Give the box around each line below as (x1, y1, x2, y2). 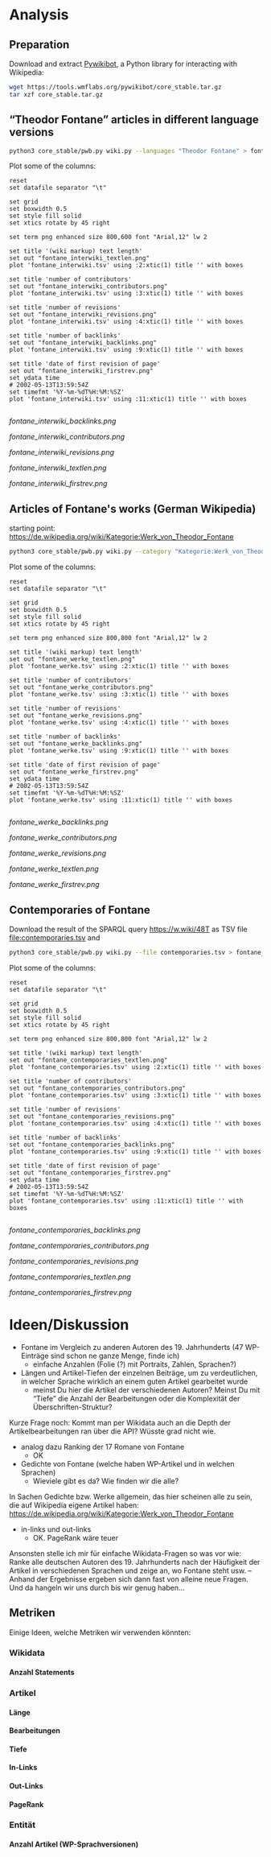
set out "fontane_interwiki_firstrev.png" (9, 367, 154, 375)
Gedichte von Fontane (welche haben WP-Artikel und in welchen (20, 1459, 236, 1468)
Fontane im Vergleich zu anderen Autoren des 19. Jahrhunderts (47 (20, 1342, 244, 1351)
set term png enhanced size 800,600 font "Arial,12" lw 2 (9, 233, 207, 241)
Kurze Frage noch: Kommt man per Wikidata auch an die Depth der (9, 1418, 232, 1427)
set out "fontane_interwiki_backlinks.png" (9, 339, 158, 347)
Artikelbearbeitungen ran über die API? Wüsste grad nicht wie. (9, 1426, 216, 1436)
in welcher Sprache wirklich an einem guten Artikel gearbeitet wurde (20, 1376, 248, 1386)
